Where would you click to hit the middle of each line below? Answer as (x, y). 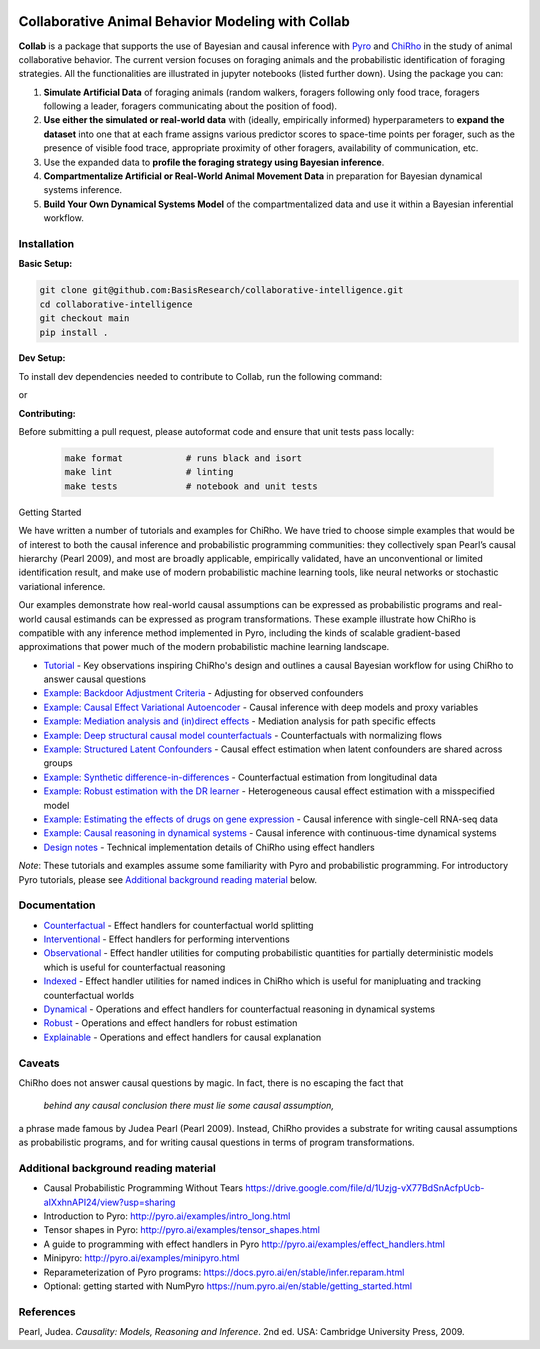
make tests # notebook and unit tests (191, 486)
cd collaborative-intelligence (116, 304)
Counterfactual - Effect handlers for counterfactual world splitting (178, 925)
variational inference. (62, 586)
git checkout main (84, 318)
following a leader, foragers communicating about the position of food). (190, 106)
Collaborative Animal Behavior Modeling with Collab (184, 21)
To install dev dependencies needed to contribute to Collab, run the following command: (200, 376)
